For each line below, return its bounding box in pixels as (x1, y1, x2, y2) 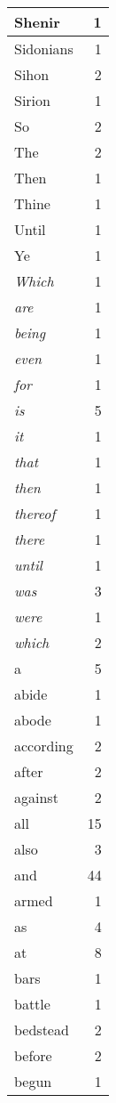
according (14, 735, 73, 756)
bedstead (14, 1019, 69, 1040)
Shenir (14, 12, 60, 32)
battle (14, 994, 50, 1014)
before (14, 1045, 52, 1066)
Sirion (14, 90, 50, 110)
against (14, 787, 58, 807)
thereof (14, 503, 56, 523)
